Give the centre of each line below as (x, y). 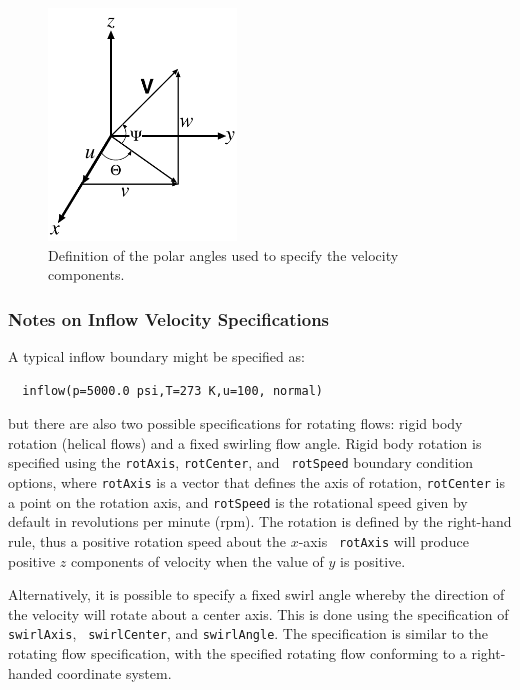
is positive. (373, 560)
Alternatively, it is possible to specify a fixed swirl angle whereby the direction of (256, 594)
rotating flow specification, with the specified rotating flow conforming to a (237, 653)
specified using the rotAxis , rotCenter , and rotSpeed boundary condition (241, 462)
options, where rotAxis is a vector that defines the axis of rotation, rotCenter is (256, 482)
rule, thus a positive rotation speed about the (147, 540)
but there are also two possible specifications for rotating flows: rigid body (235, 423)
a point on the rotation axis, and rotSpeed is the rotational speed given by (238, 501)
